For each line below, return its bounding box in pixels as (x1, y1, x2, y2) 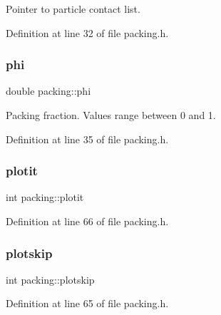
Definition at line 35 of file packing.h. (6, 131, 169, 146)
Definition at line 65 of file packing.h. (6, 296, 169, 311)
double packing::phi (6, 83, 91, 98)
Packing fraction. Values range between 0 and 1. (6, 108, 216, 122)
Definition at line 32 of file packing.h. (6, 25, 169, 40)
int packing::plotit (6, 190, 84, 205)
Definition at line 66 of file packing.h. (6, 214, 169, 228)
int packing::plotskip (6, 272, 95, 286)
